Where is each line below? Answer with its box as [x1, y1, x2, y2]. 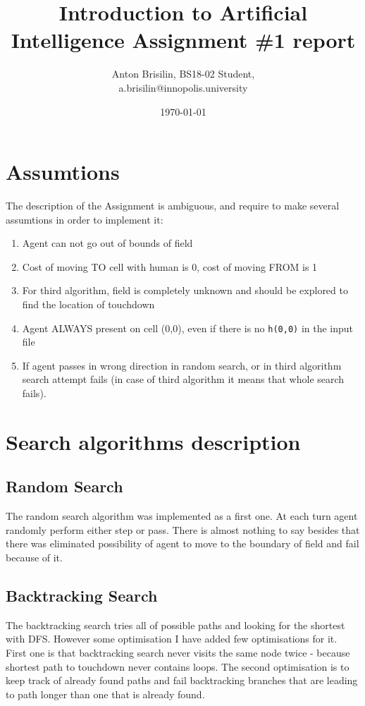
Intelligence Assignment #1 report [11, 25, 356, 54]
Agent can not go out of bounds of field [22, 236, 193, 250]
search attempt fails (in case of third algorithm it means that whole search [22, 372, 345, 387]
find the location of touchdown [22, 297, 155, 311]
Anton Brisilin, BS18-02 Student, [111, 66, 255, 81]
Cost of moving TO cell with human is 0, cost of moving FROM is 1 [22, 259, 318, 274]
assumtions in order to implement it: [6, 212, 163, 226]
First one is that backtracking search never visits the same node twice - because [6, 645, 350, 659]
